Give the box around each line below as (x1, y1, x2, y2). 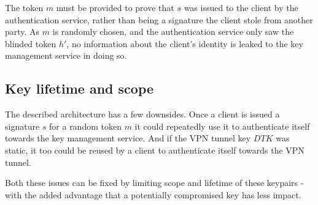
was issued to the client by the (184, 1, 298, 13)
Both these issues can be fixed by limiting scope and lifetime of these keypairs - (5, 176, 304, 189)
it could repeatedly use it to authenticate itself (134, 119, 310, 132)
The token (5, 1, 44, 13)
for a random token (49, 119, 122, 132)
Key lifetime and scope (5, 79, 154, 98)
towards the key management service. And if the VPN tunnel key (5, 132, 251, 144)
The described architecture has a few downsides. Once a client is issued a (5, 108, 280, 121)
